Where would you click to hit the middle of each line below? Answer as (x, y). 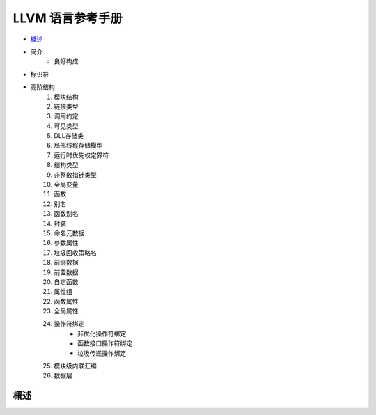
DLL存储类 (69, 136)
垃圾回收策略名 (75, 252)
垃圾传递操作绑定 (102, 353)
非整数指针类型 (75, 175)
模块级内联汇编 (75, 366)
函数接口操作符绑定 (105, 343)
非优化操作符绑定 (102, 334)
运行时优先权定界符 (81, 155)
